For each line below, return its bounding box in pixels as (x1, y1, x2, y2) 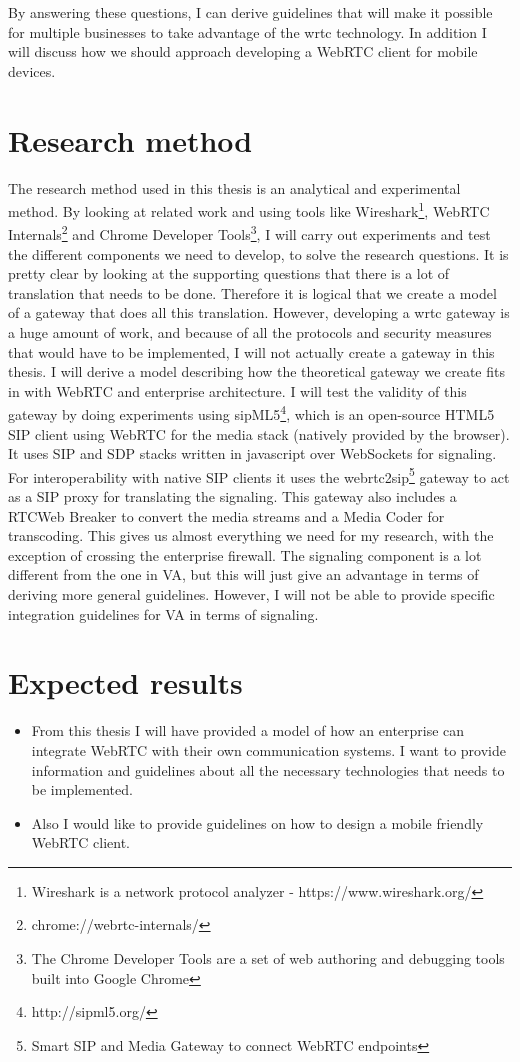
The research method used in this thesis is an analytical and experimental (8, 177, 461, 198)
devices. (8, 60, 56, 81)
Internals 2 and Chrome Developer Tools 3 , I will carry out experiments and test (8, 221, 491, 244)
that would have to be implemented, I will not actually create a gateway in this (8, 341, 495, 362)
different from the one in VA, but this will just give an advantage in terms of (8, 564, 479, 585)
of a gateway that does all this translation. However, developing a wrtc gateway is (8, 302, 510, 323)
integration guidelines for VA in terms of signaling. (8, 603, 319, 624)
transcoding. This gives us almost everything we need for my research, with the (8, 525, 494, 546)
